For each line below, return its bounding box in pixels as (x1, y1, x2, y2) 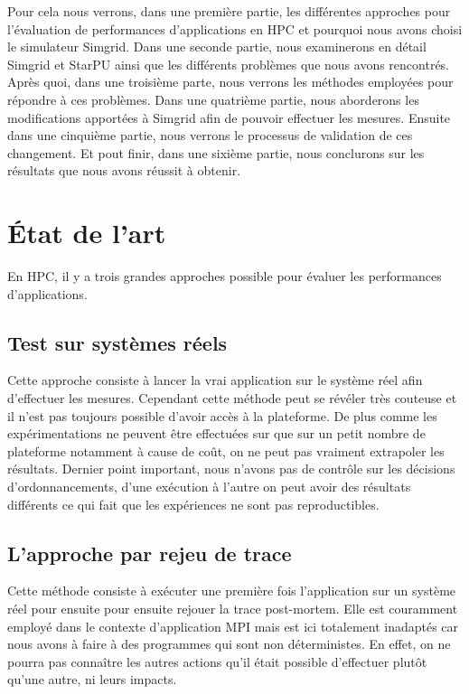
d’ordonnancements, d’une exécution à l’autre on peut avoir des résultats (7, 477, 411, 496)
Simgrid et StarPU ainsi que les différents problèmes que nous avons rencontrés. (7, 54, 450, 73)
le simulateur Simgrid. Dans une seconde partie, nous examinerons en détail (7, 37, 427, 56)
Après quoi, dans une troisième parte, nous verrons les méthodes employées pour (7, 72, 454, 91)
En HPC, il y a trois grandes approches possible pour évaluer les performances (7, 267, 442, 286)
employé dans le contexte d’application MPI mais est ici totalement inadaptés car (7, 616, 459, 635)
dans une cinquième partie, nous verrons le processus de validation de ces (7, 126, 413, 145)
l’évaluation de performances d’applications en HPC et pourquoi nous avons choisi (7, 19, 463, 38)
